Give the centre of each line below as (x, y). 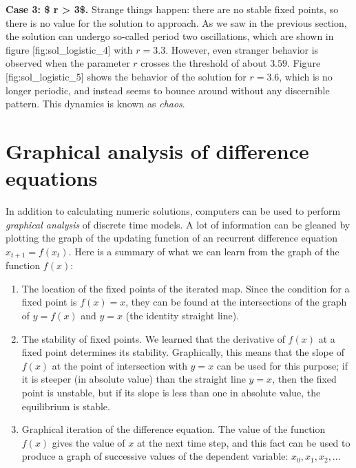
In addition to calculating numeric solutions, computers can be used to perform (173, 211)
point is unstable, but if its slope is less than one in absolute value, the (171, 393)
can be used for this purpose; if (282, 365)
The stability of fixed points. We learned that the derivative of (153, 338)
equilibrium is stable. (66, 406)
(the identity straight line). (182, 316)
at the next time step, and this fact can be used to (244, 442)
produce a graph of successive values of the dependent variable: (155, 456)
